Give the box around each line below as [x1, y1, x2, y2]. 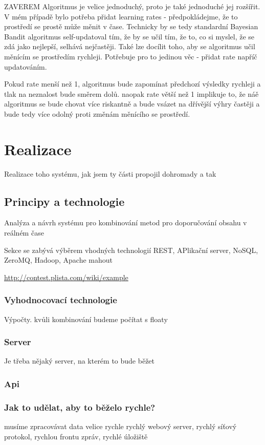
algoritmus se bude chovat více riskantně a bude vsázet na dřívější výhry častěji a [4, 98, 260, 109]
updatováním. [4, 61, 47, 72]
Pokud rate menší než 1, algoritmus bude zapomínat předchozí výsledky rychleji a [4, 78, 261, 89]
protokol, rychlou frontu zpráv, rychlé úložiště [4, 431, 148, 441]
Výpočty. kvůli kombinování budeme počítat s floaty [4, 313, 168, 324]
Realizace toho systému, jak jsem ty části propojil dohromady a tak [4, 168, 216, 179]
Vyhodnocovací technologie [4, 293, 117, 306]
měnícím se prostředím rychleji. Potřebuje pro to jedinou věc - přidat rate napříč [4, 51, 257, 61]
